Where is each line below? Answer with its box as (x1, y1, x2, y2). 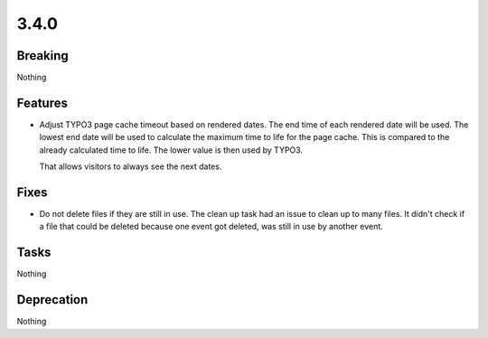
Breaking (16, 48, 70, 63)
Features (16, 95, 68, 110)
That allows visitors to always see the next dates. (39, 161, 222, 172)
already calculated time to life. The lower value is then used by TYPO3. (39, 145, 303, 155)
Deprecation (16, 292, 89, 307)
